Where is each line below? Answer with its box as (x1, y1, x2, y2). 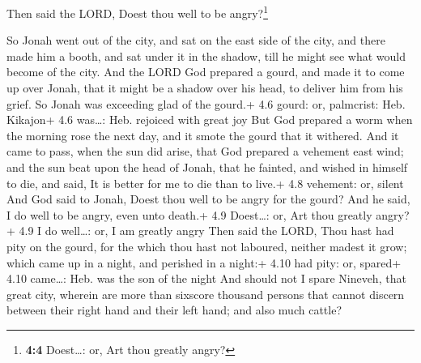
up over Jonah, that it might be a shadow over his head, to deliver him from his (6, 79, 403, 96)
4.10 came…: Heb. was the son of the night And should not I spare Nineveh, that (6, 270, 406, 287)
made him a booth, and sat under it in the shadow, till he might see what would (6, 47, 406, 64)
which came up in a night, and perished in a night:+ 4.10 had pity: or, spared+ (6, 254, 402, 271)
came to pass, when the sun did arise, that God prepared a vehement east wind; (6, 143, 404, 160)
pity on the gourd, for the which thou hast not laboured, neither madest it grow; (6, 237, 407, 254)
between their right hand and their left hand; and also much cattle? (6, 301, 342, 318)
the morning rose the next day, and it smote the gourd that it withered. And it (6, 126, 399, 143)
